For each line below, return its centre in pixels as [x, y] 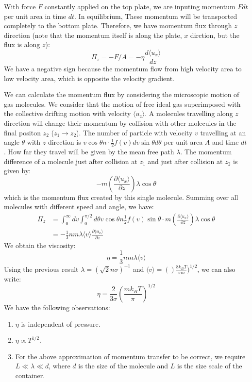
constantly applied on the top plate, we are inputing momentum [140, 6]
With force [20, 6]
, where [59, 366]
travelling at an [223, 132]
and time [225, 142]
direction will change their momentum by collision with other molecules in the [120, 123]
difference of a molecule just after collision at [71, 161]
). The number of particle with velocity [134, 132]
